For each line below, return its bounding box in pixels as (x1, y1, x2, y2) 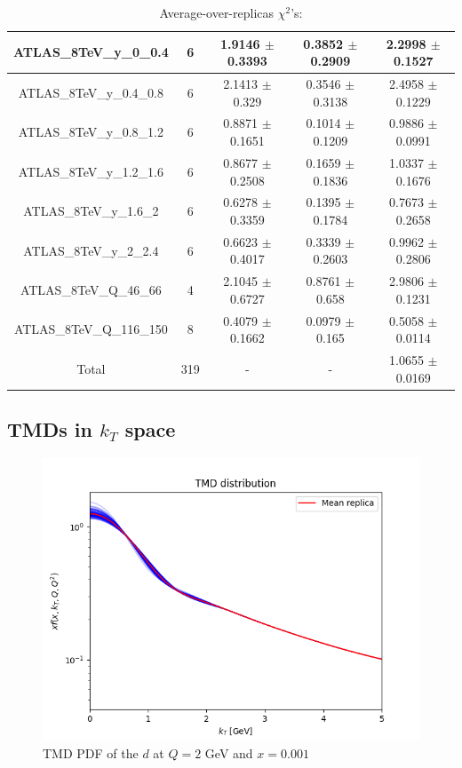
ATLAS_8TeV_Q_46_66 (20, 281, 162, 299)
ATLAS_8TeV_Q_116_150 (13, 320, 168, 338)
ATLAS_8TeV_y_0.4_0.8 (18, 83, 163, 101)
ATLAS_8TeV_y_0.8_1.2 (18, 123, 163, 141)
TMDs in (7, 416, 92, 443)
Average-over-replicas (159, 4, 275, 21)
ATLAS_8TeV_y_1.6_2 (23, 202, 159, 220)
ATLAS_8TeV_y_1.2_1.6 (18, 162, 163, 180)
